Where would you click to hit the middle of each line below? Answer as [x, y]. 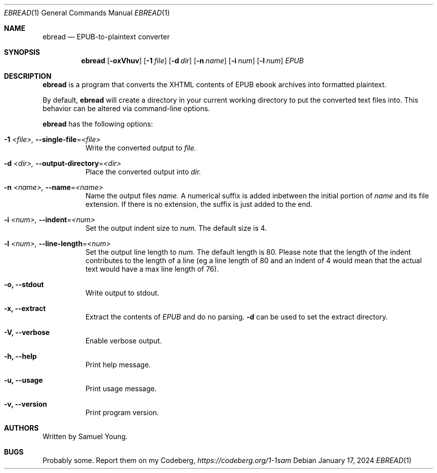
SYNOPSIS [22, 52]
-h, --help [20, 356]
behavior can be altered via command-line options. [126, 108]
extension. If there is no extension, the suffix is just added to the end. [199, 204]
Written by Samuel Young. [85, 436]
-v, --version [26, 404]
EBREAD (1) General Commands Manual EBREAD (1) [87, 13]
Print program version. [122, 412]
